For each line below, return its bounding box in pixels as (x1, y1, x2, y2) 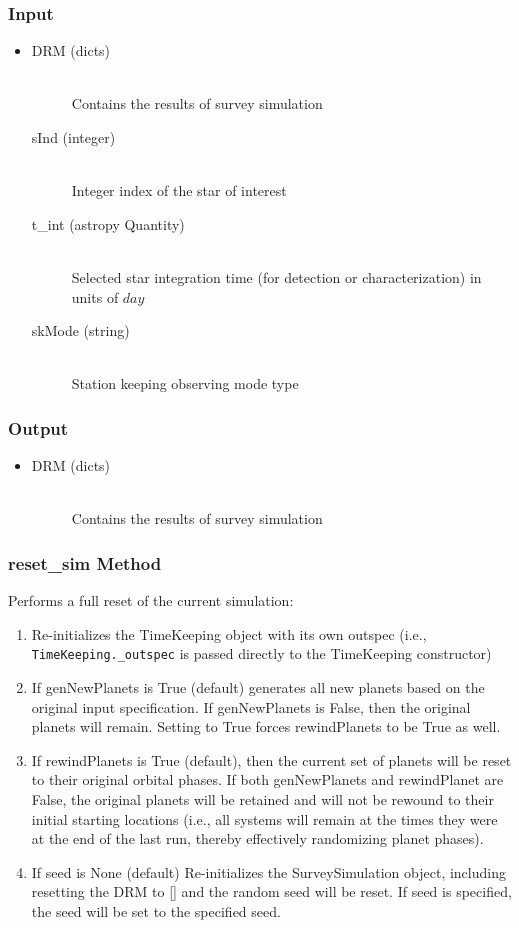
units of (71, 286, 119, 307)
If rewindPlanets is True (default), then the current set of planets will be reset (31, 749, 512, 770)
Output (8, 415, 69, 440)
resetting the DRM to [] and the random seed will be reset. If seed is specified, (31, 881, 512, 902)
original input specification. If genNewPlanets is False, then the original (31, 696, 471, 717)
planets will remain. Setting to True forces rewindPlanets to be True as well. (31, 716, 501, 737)
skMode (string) (31, 320, 130, 341)
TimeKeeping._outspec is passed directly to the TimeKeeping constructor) (31, 643, 492, 664)
